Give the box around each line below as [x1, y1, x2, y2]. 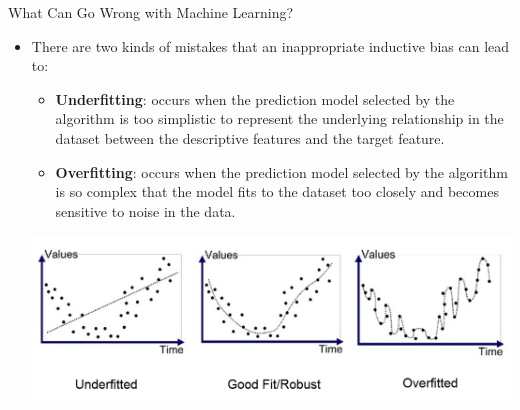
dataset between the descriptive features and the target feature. [55, 127, 445, 148]
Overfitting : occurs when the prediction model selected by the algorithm [55, 161, 508, 182]
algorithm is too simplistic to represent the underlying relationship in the [55, 108, 504, 129]
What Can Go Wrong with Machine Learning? [8, 2, 294, 22]
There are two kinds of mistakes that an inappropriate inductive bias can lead [31, 35, 510, 56]
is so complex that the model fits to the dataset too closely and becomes [55, 181, 499, 202]
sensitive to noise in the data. [55, 200, 236, 221]
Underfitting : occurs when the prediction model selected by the [55, 88, 455, 109]
